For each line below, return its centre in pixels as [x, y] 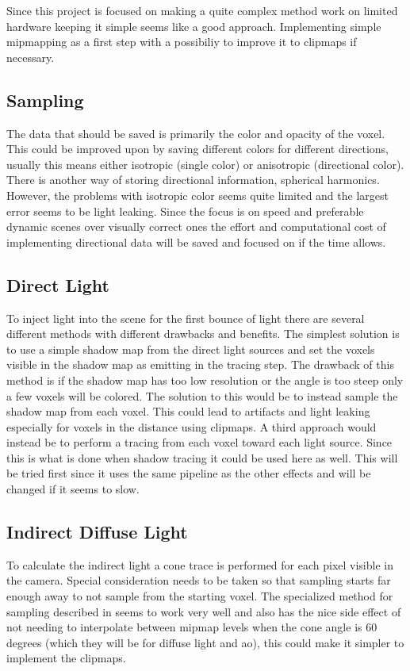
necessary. [31, 57]
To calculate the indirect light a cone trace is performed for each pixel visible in [200, 564]
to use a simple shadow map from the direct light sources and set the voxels [191, 349]
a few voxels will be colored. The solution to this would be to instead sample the [202, 395]
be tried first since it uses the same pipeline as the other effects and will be [189, 473]
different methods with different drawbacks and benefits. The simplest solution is [203, 334]
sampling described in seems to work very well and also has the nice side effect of [204, 611]
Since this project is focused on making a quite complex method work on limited [202, 10]
